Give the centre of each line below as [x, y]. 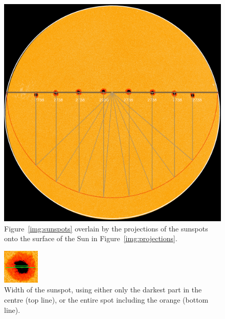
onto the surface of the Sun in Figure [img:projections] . [91, 238]
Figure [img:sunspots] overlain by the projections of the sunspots [106, 228]
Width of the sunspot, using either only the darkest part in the [103, 290]
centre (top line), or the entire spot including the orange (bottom [106, 299]
